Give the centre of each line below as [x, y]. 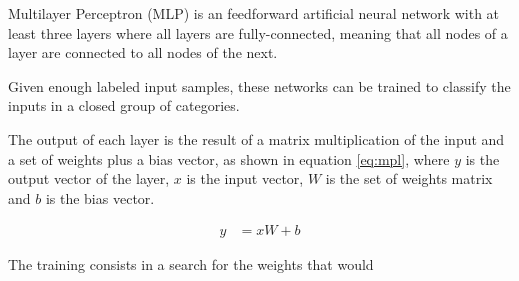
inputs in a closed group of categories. [124, 105]
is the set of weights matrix [409, 178]
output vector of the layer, [89, 178]
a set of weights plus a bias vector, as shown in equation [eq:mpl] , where [229, 158]
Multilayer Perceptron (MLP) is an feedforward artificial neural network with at [254, 13]
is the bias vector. [100, 197]
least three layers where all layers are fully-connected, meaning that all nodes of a [258, 32]
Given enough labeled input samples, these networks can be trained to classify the [259, 85]
